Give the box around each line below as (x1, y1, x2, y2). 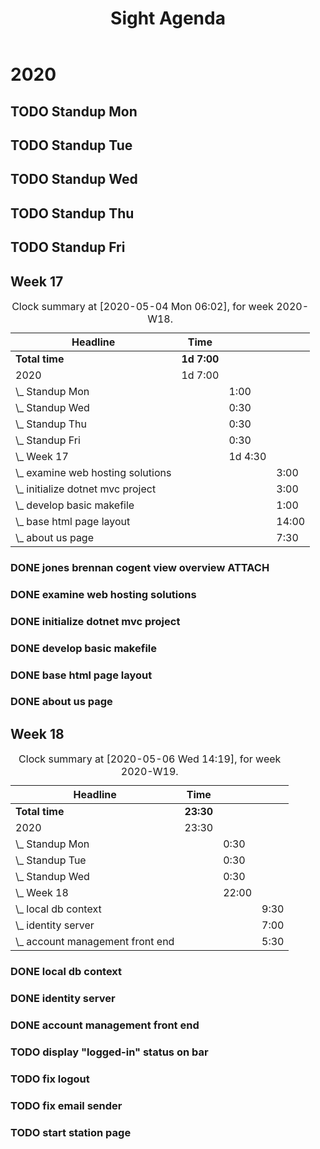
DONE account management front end (10, 1018, 200, 1032)
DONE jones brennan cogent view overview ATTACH (10, 560, 270, 574)
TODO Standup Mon (10, 103, 138, 120)
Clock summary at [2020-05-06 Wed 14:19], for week (18, 752, 282, 766)
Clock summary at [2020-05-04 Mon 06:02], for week (11, 299, 274, 313)
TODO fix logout (10, 1072, 90, 1086)
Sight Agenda (110, 7, 226, 30)
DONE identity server (10, 992, 116, 1006)
